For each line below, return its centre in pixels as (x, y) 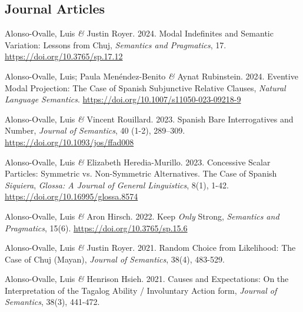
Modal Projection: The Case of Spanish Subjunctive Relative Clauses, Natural (145, 87)
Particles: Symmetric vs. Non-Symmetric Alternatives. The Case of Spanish (141, 173)
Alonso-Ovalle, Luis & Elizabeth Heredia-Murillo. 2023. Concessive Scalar (138, 162)
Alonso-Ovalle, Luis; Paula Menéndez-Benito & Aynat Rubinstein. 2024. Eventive (151, 76)
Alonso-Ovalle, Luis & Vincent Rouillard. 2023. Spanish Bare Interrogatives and (149, 119)
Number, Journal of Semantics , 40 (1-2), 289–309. (95, 130)
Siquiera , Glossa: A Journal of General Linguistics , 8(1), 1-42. (117, 185)
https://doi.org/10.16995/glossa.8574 (71, 196)
